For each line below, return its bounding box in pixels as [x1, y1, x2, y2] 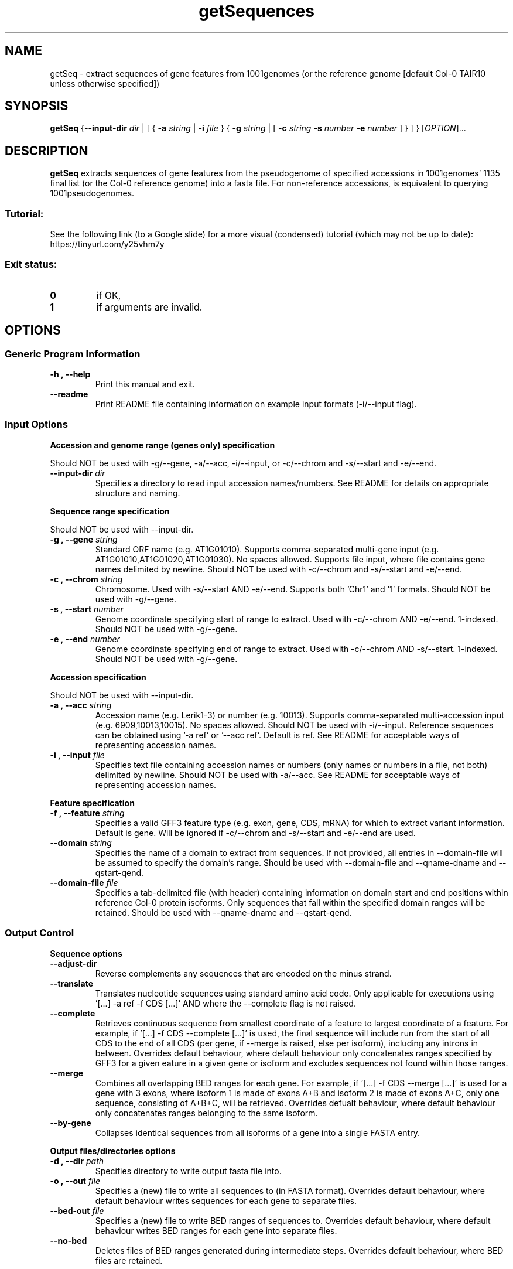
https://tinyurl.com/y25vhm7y [50, 239, 165, 250]
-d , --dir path [50, 1155, 104, 1166]
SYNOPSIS [5, 98, 69, 114]
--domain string [50, 837, 112, 848]
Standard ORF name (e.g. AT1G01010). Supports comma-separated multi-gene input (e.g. [95, 544, 439, 554]
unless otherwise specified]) [50, 78, 160, 88]
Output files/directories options [50, 1145, 176, 1156]
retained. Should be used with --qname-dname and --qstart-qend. [95, 907, 352, 917]
